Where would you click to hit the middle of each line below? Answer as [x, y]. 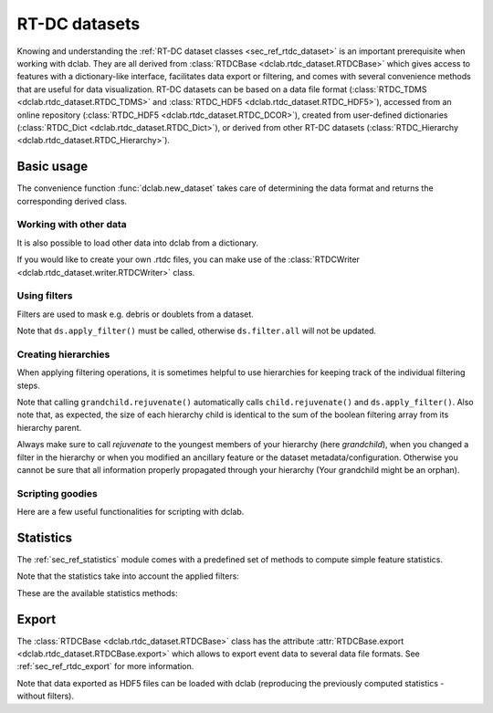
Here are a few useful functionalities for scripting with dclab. [131, 512]
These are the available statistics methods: [97, 592]
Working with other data [72, 225]
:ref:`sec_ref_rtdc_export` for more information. [105, 666]
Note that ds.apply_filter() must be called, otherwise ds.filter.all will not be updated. [197, 331]
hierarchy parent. [49, 427]
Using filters [45, 296]
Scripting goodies [57, 493]
